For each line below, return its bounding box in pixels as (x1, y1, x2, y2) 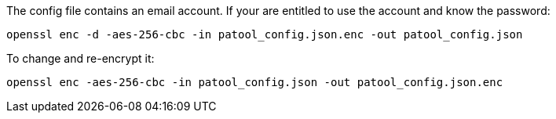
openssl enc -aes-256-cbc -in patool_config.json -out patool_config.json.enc (6, 76, 503, 88)
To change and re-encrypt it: (6, 52, 155, 65)
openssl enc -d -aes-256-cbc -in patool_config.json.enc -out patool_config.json (6, 28, 523, 41)
